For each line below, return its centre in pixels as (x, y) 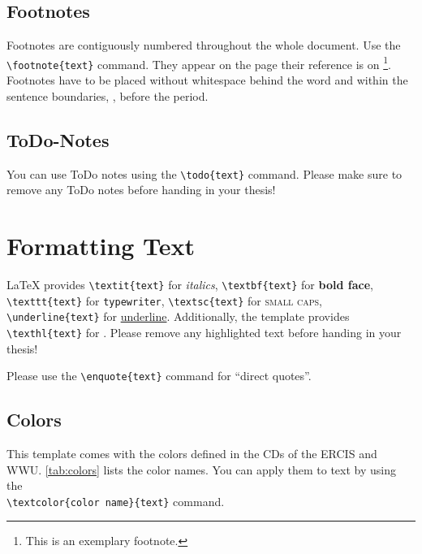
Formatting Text (101, 245)
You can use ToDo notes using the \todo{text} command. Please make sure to (205, 173)
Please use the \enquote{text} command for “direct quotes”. (159, 376)
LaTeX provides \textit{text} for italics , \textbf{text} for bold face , (190, 284)
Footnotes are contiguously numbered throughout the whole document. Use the (204, 45)
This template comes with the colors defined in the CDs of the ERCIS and (192, 453)
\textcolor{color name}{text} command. (116, 501)
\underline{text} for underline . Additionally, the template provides (178, 316)
